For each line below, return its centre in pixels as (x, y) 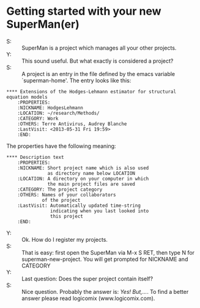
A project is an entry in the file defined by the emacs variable (98, 74)
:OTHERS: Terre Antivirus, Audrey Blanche (72, 124)
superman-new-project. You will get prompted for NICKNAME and (105, 259)
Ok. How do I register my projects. (65, 239)
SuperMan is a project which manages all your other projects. (99, 48)
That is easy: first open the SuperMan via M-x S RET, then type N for (108, 252)
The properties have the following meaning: (61, 146)
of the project (61, 200)
